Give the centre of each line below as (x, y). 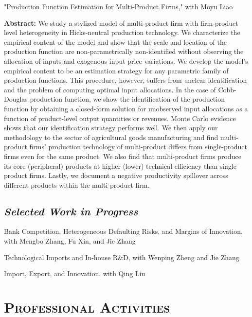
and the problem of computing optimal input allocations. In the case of (110, 89)
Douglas (16, 99)
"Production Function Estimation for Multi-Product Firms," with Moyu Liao (118, 6)
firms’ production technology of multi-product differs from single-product (138, 147)
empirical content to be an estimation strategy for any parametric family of (116, 70)
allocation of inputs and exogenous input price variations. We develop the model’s (126, 61)
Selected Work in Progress (71, 211)
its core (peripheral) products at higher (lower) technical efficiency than (111, 166)
